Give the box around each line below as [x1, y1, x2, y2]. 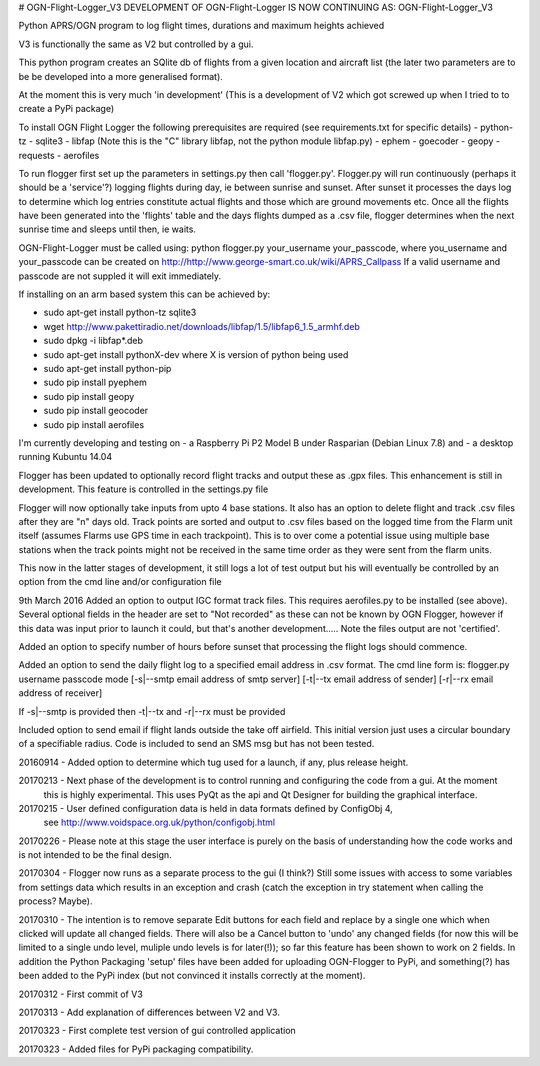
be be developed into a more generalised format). [18, 70, 224, 82]
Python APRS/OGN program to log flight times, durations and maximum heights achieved [18, 20, 385, 32]
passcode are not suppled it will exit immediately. [18, 270, 222, 282]
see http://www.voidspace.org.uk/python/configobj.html [43, 816, 275, 829]
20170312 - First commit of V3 [18, 988, 144, 1000]
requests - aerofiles [18, 149, 100, 161]
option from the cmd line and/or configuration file [18, 576, 222, 588]
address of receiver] [18, 687, 103, 699]
